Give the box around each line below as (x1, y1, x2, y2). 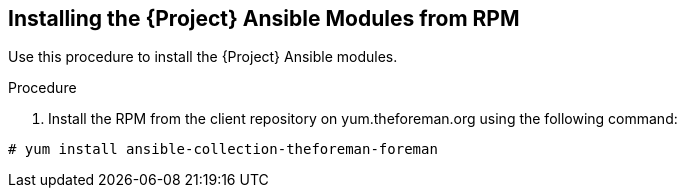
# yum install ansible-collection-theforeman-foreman (8, 141, 438, 158)
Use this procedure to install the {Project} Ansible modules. (8, 48, 398, 66)
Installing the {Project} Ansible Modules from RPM (8, 6, 520, 31)
